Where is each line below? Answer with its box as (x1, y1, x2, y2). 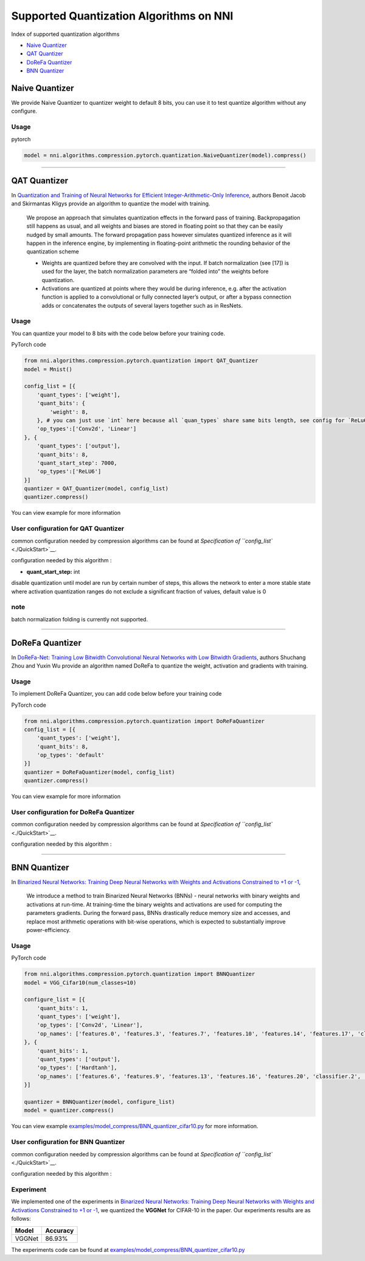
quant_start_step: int (26, 568, 80, 575)
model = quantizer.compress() (24, 1107, 114, 1114)
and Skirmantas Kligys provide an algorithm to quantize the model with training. (11, 200, 210, 207)
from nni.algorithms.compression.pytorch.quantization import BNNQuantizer (24, 970, 255, 978)
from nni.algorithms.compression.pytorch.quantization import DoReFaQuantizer (24, 718, 265, 724)
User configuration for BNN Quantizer (11, 1138, 125, 1146)
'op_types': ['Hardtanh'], (36, 1064, 118, 1072)
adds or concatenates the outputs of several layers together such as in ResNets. (41, 302, 243, 309)
